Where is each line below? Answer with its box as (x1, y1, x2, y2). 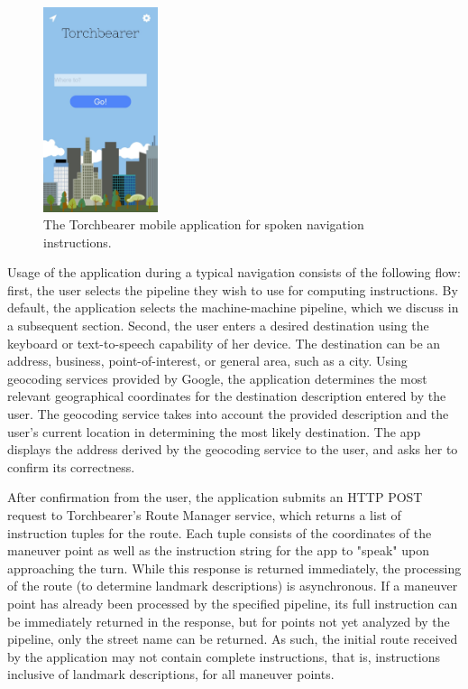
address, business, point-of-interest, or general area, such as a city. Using (7, 351, 408, 370)
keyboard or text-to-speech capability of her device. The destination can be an (7, 333, 441, 352)
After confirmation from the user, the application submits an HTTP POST (7, 488, 423, 507)
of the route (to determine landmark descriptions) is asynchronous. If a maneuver (7, 576, 458, 595)
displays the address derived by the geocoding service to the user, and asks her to (7, 440, 458, 459)
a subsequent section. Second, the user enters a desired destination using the (7, 316, 429, 335)
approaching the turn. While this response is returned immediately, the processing (7, 558, 462, 577)
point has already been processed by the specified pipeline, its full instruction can (7, 593, 458, 612)
